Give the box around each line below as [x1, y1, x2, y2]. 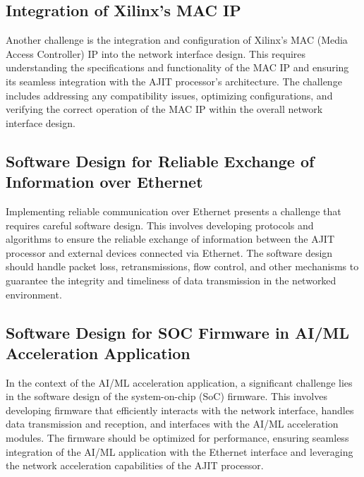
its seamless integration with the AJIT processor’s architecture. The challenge [6, 73, 342, 88]
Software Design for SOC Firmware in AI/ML [6, 321, 350, 343]
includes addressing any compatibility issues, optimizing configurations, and [6, 87, 333, 102]
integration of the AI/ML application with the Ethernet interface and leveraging [6, 444, 353, 459]
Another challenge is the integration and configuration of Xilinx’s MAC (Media [6, 32, 348, 47]
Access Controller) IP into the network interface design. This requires [6, 46, 306, 61]
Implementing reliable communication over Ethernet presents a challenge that [6, 203, 341, 218]
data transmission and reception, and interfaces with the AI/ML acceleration [6, 416, 339, 431]
